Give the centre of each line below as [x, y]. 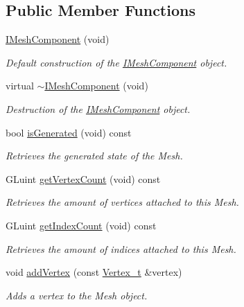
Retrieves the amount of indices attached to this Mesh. [121, 248]
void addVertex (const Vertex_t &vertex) [94, 272]
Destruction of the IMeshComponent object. [98, 108]
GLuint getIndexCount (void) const [81, 225]
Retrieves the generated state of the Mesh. [94, 156]
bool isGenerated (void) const [69, 132]
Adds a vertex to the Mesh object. [77, 295]
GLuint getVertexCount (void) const [83, 178]
